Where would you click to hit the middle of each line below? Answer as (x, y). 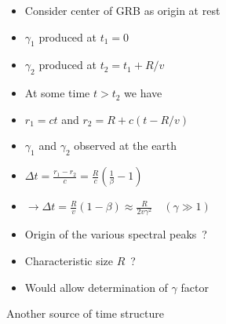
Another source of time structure (85, 313)
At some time (57, 93)
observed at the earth (126, 146)
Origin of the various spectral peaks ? (116, 234)
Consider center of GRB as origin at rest (122, 10)
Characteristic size (69, 260)
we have (143, 93)
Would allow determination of (96, 287)
